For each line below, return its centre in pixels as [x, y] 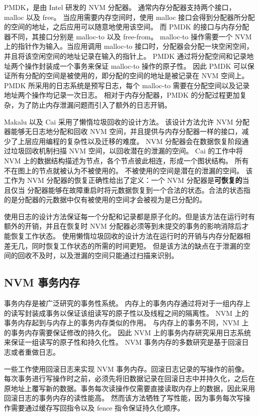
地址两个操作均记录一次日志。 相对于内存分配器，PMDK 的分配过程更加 [122, 95]
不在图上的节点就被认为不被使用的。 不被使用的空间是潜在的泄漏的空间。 [124, 170]
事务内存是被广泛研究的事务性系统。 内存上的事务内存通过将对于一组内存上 [127, 303]
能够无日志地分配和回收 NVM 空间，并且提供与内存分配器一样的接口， [126, 131]
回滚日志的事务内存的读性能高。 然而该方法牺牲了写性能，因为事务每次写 [124, 398]
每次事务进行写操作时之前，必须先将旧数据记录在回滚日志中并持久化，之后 [126, 378]
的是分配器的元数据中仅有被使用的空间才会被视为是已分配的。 [105, 200]
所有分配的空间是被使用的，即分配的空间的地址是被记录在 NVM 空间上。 [130, 75]
